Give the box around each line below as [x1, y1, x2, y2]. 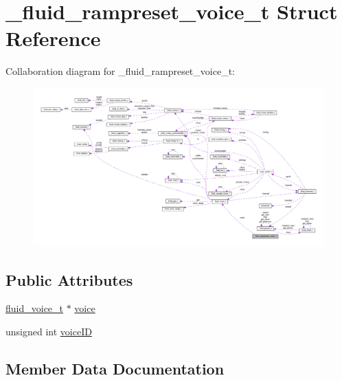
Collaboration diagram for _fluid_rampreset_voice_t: [5, 64, 235, 78]
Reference [5, 24, 101, 52]
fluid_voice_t [5, 301, 64, 315]
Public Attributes [5, 269, 133, 290]
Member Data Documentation [5, 357, 225, 379]
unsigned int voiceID [5, 324, 92, 338]
